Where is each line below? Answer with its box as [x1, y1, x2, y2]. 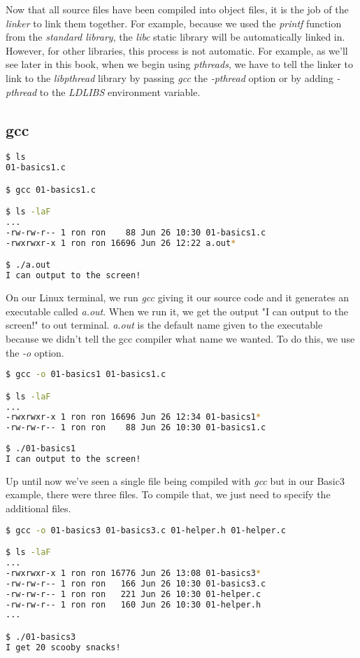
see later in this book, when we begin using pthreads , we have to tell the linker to [6, 57, 354, 71]
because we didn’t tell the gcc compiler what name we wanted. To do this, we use [6, 331, 355, 345]
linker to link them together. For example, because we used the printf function [6, 15, 342, 30]
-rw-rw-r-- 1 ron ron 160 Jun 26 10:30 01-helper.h [6, 599, 261, 610]
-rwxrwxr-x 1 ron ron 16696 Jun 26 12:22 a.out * [6, 238, 236, 248]
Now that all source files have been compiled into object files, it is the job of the [6, 2, 349, 16]
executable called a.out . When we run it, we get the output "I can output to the [6, 303, 348, 318]
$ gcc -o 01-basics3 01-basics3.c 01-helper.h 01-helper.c [6, 525, 286, 535]
